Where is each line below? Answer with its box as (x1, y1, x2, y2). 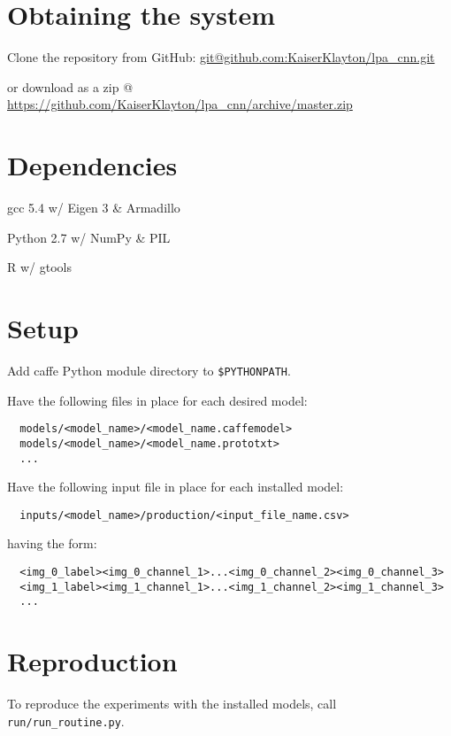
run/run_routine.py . (7, 711, 125, 730)
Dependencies (7, 147, 178, 183)
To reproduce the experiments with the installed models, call (7, 694, 337, 713)
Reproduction (7, 643, 178, 679)
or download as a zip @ (7, 77, 134, 96)
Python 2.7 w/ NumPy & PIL (7, 228, 171, 246)
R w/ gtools (7, 258, 72, 276)
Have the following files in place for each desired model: (7, 391, 308, 409)
